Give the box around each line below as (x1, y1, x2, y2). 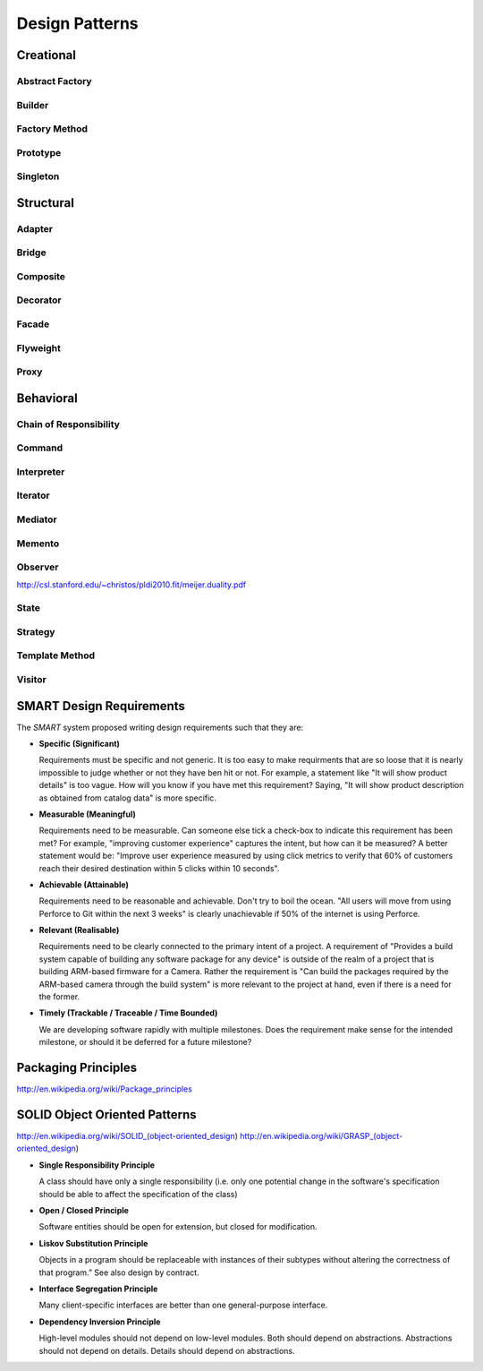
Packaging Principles (16, 1060, 138, 1075)
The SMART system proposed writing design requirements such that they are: (16, 722, 304, 733)
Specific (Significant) (38, 739, 121, 750)
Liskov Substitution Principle (38, 1238, 148, 1248)
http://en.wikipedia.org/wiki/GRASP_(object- (240, 1131, 403, 1142)
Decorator (16, 294, 62, 306)
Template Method (16, 649, 96, 662)
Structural (16, 195, 75, 210)
